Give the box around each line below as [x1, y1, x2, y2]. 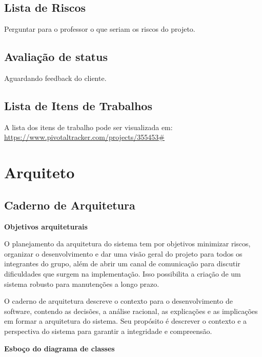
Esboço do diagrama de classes [4, 343, 115, 353]
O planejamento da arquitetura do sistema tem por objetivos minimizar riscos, [4, 238, 251, 249]
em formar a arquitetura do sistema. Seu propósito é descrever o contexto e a [4, 316, 247, 326]
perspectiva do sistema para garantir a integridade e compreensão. [4, 325, 212, 336]
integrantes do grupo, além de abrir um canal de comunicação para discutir [4, 258, 240, 269]
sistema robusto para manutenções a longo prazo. [4, 278, 159, 289]
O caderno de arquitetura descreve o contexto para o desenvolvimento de [4, 296, 233, 306]
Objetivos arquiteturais [4, 221, 88, 232]
